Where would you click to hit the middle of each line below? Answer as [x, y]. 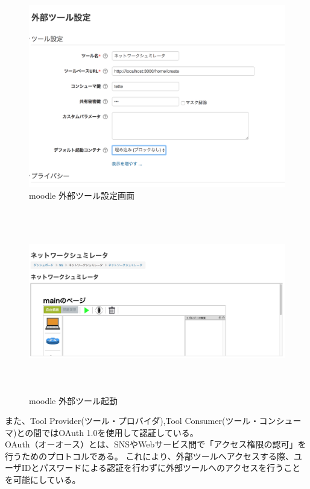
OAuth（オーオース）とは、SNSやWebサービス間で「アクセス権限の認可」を [156, 444]
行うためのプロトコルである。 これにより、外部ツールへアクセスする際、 [149, 456]
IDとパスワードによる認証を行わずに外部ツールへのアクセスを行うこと [161, 468]
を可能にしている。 [43, 480]
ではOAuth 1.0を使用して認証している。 [120, 432]
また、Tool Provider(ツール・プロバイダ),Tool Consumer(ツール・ [132, 421]
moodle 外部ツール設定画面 [82, 195]
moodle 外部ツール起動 [73, 400]
